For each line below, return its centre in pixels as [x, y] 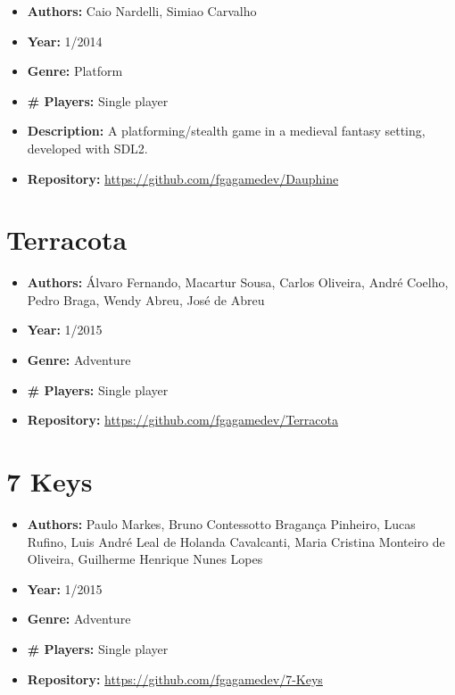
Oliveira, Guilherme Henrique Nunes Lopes [145, 559]
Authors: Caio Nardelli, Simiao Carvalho [142, 11]
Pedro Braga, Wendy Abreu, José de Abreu [146, 299]
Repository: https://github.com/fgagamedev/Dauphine [183, 178]
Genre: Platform [75, 71]
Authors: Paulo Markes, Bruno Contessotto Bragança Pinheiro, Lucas [221, 523]
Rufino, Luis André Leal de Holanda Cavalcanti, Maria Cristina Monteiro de [236, 541]
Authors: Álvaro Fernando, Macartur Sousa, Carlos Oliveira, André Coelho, [238, 282]
